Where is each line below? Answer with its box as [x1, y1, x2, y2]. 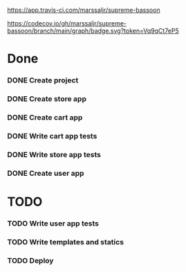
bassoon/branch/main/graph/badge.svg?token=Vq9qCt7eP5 [7, 27, 180, 35]
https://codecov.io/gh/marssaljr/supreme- [7, 19, 127, 27]
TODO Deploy [7, 255, 54, 265]
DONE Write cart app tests [7, 131, 97, 140]
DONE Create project [7, 75, 79, 85]
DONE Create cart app [7, 112, 83, 122]
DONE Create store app [7, 94, 86, 104]
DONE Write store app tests [7, 149, 102, 159]
